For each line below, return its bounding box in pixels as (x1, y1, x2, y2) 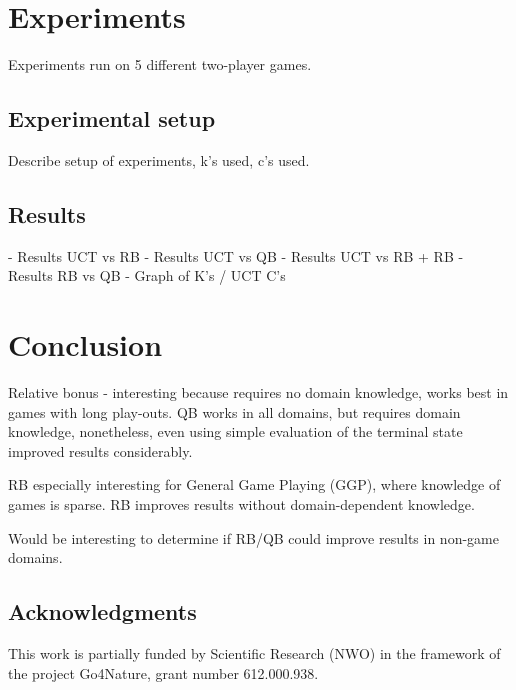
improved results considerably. (8, 440, 193, 461)
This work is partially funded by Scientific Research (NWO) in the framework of (8, 642, 501, 663)
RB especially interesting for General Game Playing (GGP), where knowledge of (8, 474, 501, 495)
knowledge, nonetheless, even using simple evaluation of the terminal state (8, 421, 463, 442)
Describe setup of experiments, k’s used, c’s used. (8, 149, 310, 170)
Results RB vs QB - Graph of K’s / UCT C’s (8, 265, 286, 286)
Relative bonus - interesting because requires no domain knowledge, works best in (8, 382, 509, 403)
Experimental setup (8, 103, 216, 134)
